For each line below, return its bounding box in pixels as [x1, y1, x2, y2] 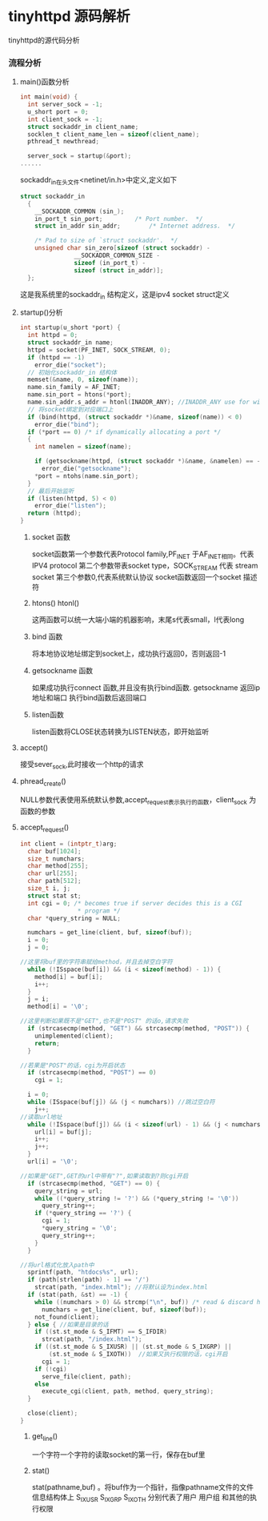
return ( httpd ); [27, 509, 82, 517]
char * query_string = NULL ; [27, 914, 122, 922]
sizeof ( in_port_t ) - [74, 259, 146, 267]
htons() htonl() [31, 598, 80, 608]
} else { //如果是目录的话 [27, 1320, 110, 1329]
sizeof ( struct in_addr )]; [74, 266, 164, 275]
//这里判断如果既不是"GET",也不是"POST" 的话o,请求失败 [19, 1017, 189, 1025]
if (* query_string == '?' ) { [34, 1210, 132, 1218]
